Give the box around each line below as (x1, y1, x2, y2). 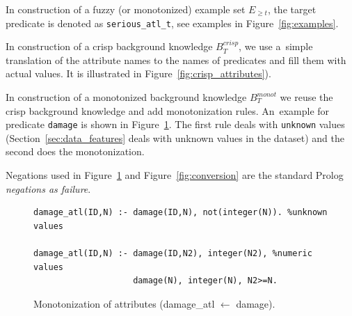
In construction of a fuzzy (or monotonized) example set (6, 2, 246, 16)
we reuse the (280, 90, 333, 104)
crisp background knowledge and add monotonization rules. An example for (6, 103, 330, 118)
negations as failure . (6, 181, 91, 196)
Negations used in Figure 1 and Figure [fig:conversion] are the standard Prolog (6, 168, 344, 182)
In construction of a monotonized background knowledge (6, 90, 247, 104)
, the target (267, 2, 317, 16)
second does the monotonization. (6, 144, 145, 159)
